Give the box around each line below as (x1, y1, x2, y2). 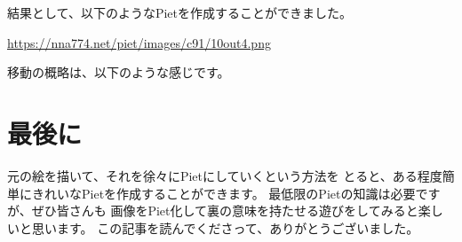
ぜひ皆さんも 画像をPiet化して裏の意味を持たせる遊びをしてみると (31, 201, 418, 220)
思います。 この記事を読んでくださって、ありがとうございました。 (31, 218, 419, 237)
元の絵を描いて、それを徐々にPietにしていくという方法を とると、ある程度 (7, 166, 442, 184)
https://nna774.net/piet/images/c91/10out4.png (7, 33, 271, 51)
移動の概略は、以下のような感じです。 (7, 63, 230, 82)
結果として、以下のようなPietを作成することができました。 (7, 4, 352, 21)
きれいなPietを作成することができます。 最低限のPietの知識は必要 (31, 183, 416, 202)
